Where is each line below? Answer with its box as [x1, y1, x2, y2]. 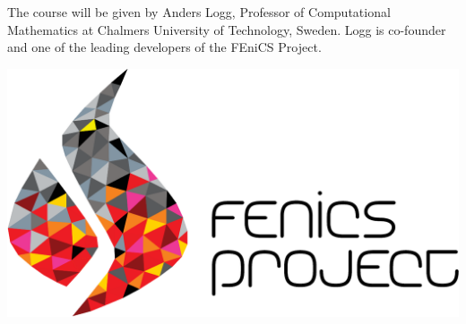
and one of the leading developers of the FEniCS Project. [7, 38, 322, 56]
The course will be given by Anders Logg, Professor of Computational [7, 3, 391, 21]
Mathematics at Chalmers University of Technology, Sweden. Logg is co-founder [7, 20, 446, 38]
